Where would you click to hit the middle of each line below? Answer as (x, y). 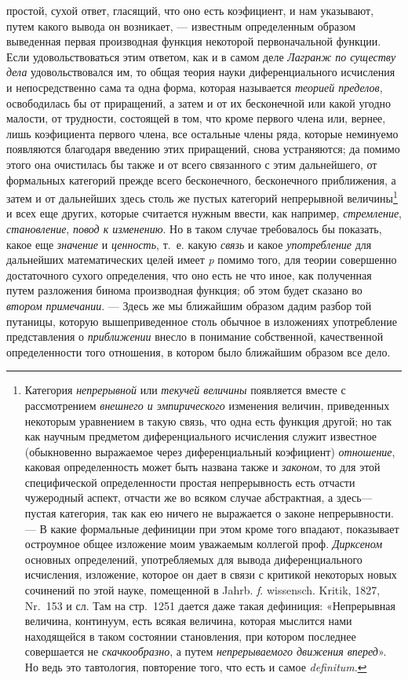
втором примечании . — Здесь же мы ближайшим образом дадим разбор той (189, 305)
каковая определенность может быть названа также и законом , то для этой (202, 467)
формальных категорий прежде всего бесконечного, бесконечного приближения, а (201, 179)
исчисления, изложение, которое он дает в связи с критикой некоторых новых (211, 574)
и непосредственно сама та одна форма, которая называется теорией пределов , (195, 87)
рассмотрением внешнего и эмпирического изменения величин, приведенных (207, 405)
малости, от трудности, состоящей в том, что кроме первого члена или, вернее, (196, 118)
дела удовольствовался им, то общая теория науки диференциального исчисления (201, 72)
